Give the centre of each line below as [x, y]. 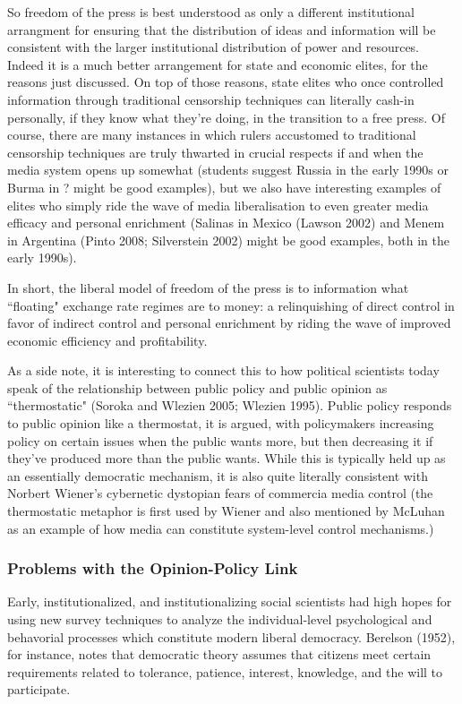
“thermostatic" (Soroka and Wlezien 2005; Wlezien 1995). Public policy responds [230, 405]
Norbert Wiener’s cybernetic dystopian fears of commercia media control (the [220, 493]
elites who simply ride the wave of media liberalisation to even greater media [218, 205]
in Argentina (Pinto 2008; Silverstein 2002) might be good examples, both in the [228, 240]
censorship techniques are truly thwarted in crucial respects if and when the [215, 152]
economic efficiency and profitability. [107, 340]
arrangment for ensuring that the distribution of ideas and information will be [222, 29]
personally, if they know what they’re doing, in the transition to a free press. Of [226, 117]
